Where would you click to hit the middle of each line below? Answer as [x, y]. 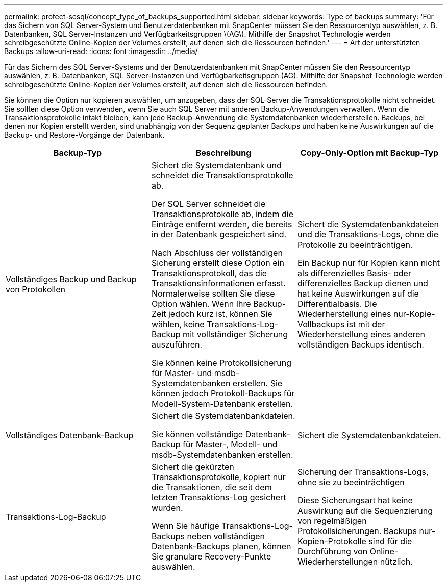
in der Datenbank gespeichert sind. [219, 234]
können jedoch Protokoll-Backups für [223, 393]
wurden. [167, 508]
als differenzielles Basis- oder [354, 273]
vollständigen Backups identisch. [361, 344]
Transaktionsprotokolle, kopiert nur [218, 477]
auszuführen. [177, 344]
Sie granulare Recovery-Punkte [211, 556]
